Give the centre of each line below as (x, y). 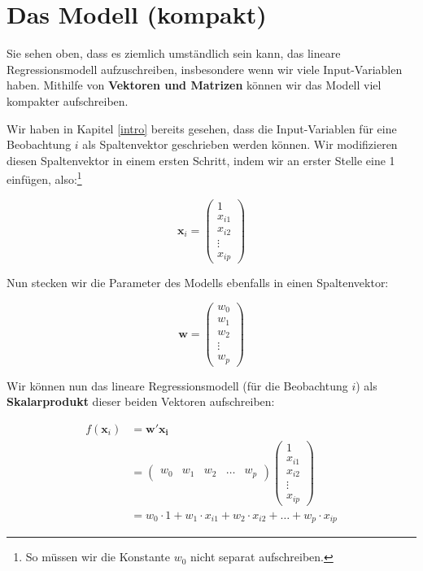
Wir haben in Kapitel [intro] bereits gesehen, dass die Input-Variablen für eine (202, 128)
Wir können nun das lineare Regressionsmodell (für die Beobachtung (177, 385)
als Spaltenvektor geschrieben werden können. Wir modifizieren (240, 144)
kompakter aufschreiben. (68, 100)
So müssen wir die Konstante (98, 557)
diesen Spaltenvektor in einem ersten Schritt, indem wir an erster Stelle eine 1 (201, 160)
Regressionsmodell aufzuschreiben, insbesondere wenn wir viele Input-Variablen (205, 69)
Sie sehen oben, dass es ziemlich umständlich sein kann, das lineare (174, 53)
